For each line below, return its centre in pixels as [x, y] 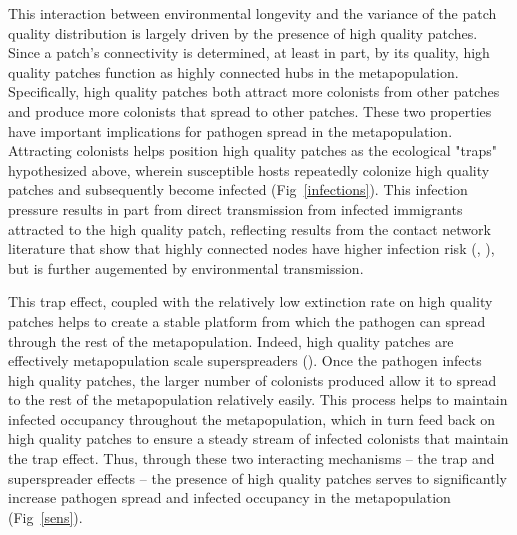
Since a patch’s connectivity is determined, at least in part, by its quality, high [249, 52]
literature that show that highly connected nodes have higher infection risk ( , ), [251, 248]
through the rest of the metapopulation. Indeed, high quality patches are [231, 340]
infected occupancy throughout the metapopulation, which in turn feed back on [252, 418]
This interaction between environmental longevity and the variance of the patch [252, 13]
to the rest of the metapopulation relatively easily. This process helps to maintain [258, 399]
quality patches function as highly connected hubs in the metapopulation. [233, 71]
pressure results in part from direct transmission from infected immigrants [235, 208]
